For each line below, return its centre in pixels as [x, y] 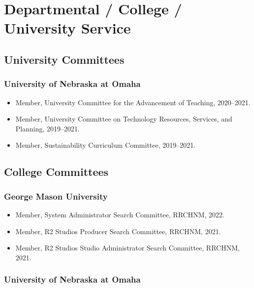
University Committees [64, 59]
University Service [67, 28]
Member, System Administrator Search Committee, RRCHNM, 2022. [120, 214]
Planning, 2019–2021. [48, 128]
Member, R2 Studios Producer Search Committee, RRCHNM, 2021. [118, 231]
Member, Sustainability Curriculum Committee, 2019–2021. [106, 145]
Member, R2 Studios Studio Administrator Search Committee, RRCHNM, [127, 248]
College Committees [56, 172]
